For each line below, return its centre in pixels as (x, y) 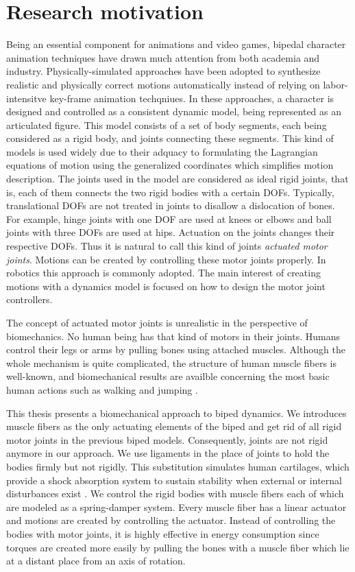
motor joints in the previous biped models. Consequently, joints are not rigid (167, 439)
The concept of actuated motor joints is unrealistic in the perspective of (157, 322)
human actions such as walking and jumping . (102, 389)
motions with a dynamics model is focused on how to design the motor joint (166, 286)
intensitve (26, 98)
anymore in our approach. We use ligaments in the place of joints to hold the (168, 453)
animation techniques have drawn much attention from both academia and (163, 57)
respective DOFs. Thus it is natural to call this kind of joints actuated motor (167, 246)
